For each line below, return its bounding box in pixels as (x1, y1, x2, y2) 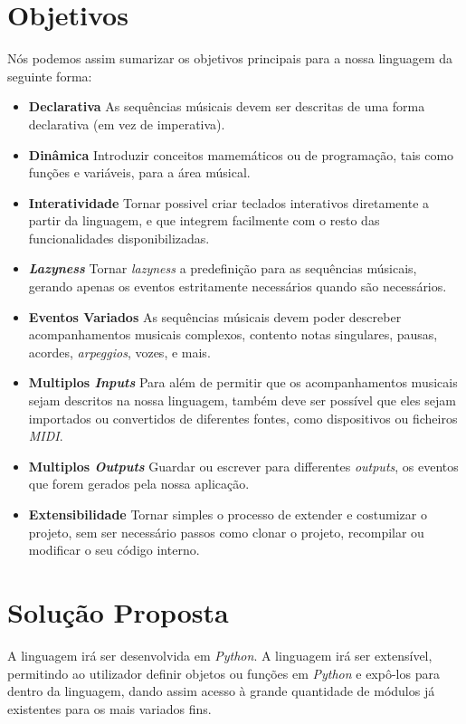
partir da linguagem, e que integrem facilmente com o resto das (28, 211, 380, 230)
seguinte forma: (7, 66, 92, 85)
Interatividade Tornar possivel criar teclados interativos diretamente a (28, 193, 430, 212)
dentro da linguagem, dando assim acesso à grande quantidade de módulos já (7, 681, 435, 700)
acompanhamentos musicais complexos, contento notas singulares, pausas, (28, 325, 438, 344)
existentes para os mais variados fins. (7, 699, 212, 718)
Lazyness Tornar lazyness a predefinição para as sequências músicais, (28, 259, 417, 278)
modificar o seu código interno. (28, 540, 200, 559)
